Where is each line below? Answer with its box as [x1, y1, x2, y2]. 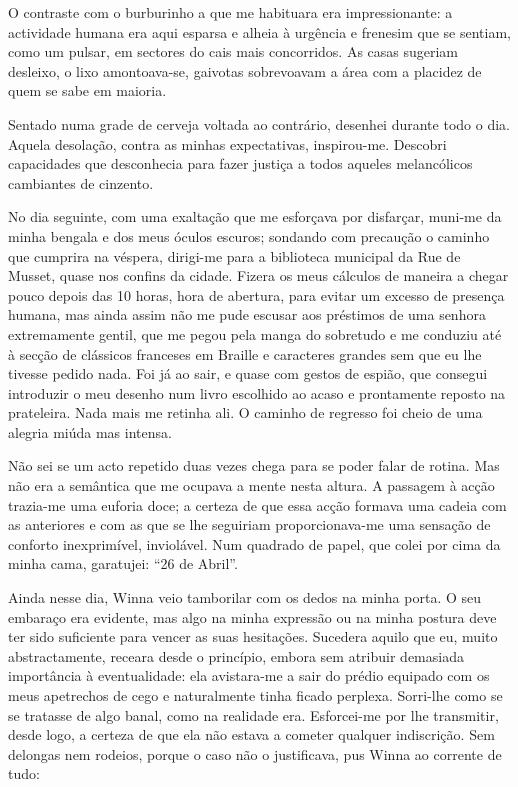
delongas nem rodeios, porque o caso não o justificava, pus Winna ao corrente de [8, 743, 502, 764]
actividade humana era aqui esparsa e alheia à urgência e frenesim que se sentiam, [8, 21, 511, 42]
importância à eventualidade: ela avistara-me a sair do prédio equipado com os [8, 665, 490, 686]
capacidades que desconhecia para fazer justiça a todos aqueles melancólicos [8, 153, 473, 174]
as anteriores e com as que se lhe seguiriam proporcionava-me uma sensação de [8, 514, 491, 535]
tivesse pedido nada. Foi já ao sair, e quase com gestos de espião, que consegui [8, 363, 488, 384]
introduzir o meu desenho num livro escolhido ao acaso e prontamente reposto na [8, 382, 506, 403]
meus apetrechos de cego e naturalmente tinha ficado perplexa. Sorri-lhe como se [8, 685, 503, 705]
